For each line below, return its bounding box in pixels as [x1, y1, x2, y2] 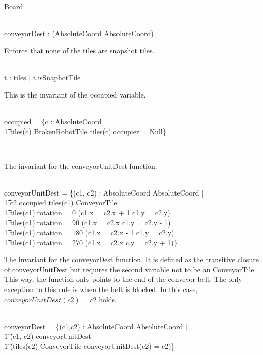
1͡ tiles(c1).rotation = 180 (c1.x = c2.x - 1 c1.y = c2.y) [4, 227, 174, 238]
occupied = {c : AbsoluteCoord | [4, 116, 106, 126]
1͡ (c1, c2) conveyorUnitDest [4, 331, 92, 341]
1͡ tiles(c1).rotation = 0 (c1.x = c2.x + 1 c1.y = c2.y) [4, 207, 170, 217]
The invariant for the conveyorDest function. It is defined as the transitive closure [4, 254, 259, 265]
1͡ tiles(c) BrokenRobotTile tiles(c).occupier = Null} [4, 126, 166, 137]
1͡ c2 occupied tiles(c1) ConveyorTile [4, 197, 118, 208]
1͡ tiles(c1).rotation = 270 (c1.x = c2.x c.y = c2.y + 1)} [4, 237, 178, 247]
